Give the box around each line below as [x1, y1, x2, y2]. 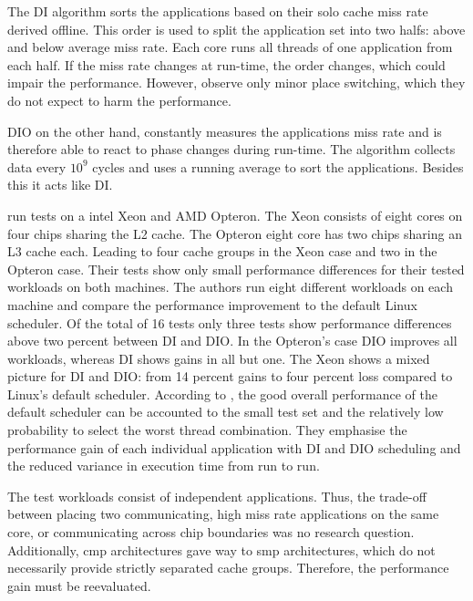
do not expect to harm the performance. [7, 90, 231, 109]
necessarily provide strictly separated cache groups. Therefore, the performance [7, 558, 449, 577]
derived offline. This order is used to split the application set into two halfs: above [7, 19, 466, 38]
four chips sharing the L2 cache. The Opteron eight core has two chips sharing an [7, 223, 462, 243]
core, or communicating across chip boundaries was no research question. [7, 523, 415, 542]
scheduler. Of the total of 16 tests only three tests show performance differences [7, 313, 452, 332]
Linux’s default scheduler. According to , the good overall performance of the [7, 384, 437, 403]
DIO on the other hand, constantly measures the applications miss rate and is [7, 121, 442, 140]
